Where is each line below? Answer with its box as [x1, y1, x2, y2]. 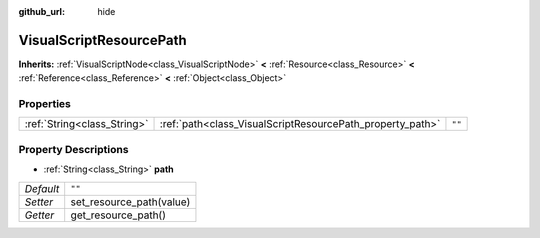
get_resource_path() [70, 208, 167, 222]
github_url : [18, 6, 65, 17]
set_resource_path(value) [70, 195, 191, 209]
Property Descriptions [18, 142, 129, 156]
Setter [24, 195, 54, 209]
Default [24, 181, 60, 195]
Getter [24, 208, 55, 222]
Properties [18, 97, 72, 111]
